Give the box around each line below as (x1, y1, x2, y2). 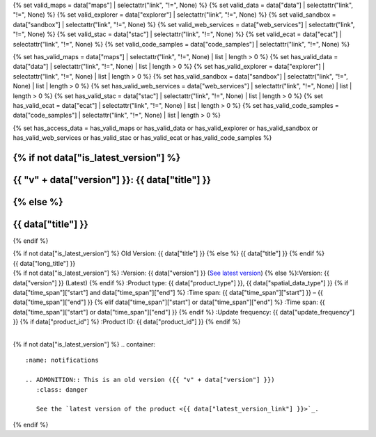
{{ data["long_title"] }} (13, 259, 76, 267)
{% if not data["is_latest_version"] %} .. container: (13, 340, 156, 348)
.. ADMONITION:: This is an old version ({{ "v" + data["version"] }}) (25, 376, 275, 384)
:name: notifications (25, 356, 99, 365)
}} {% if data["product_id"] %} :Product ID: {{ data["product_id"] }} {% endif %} (13, 317, 241, 326)
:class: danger (36, 386, 88, 393)
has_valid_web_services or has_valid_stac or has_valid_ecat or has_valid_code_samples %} (13, 134, 272, 142)
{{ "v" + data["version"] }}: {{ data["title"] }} (13, 174, 212, 186)
